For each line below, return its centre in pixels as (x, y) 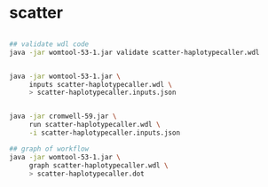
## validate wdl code (49, 44)
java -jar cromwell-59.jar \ (63, 117)
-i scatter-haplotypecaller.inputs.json (104, 133)
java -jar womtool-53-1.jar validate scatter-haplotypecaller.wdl (134, 52)
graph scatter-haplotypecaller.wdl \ (99, 165)
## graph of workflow (49, 149)
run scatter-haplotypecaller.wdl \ (95, 125)
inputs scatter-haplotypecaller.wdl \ (101, 84)
